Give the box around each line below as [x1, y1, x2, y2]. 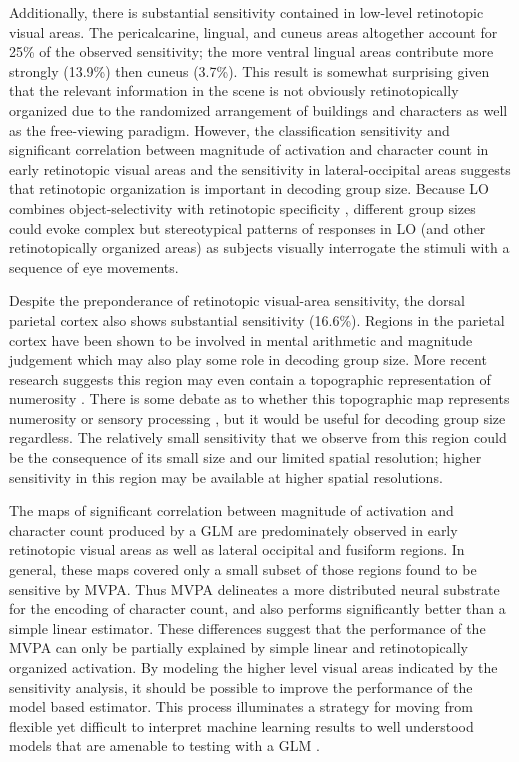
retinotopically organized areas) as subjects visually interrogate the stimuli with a [9, 237, 510, 258]
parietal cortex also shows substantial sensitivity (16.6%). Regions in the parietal [9, 309, 505, 330]
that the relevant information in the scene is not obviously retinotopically [9, 80, 459, 101]
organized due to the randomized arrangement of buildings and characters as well [9, 99, 508, 120]
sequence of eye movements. [9, 256, 179, 277]
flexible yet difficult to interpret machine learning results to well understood [9, 715, 474, 736]
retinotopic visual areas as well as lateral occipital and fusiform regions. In [9, 539, 465, 560]
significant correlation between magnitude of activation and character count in [9, 139, 489, 160]
